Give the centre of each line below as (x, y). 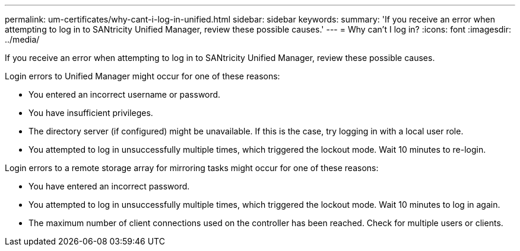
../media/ (22, 39)
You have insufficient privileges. (91, 113)
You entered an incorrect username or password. (125, 94)
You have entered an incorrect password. (109, 186)
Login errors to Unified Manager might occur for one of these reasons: (142, 76)
